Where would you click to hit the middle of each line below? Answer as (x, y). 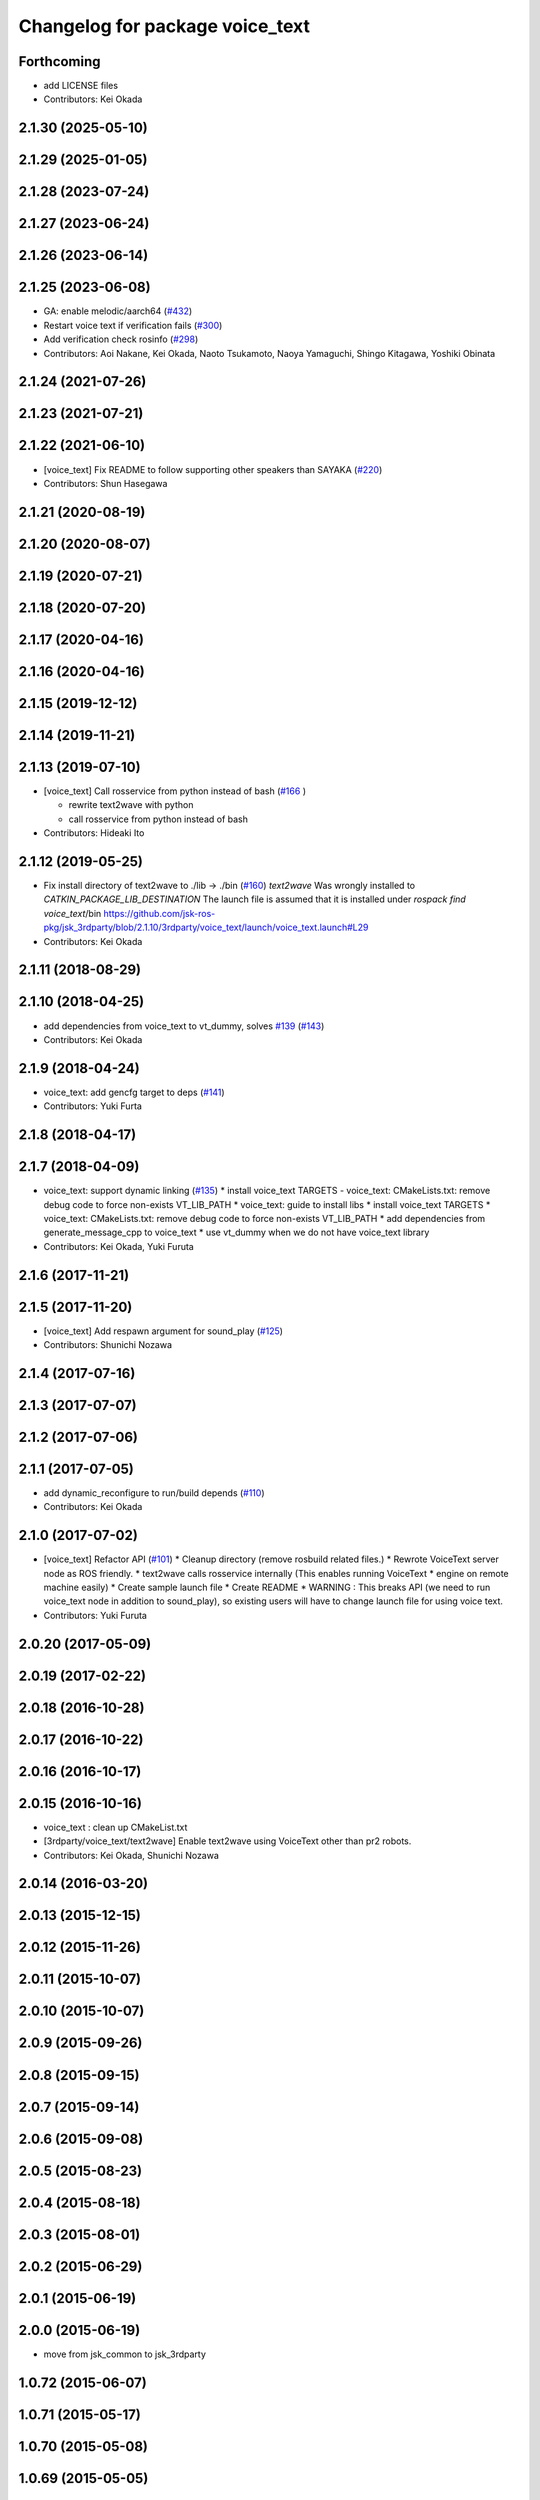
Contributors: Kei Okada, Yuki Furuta (118, 1246)
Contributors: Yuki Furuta (95, 1615)
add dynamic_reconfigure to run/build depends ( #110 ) (154, 1492)
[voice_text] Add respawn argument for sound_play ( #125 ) (163, 1331)
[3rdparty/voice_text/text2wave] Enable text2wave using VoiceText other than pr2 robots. (227, 1841)
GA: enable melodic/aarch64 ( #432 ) (118, 311)
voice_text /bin (72, 913)
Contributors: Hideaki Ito (94, 833)
